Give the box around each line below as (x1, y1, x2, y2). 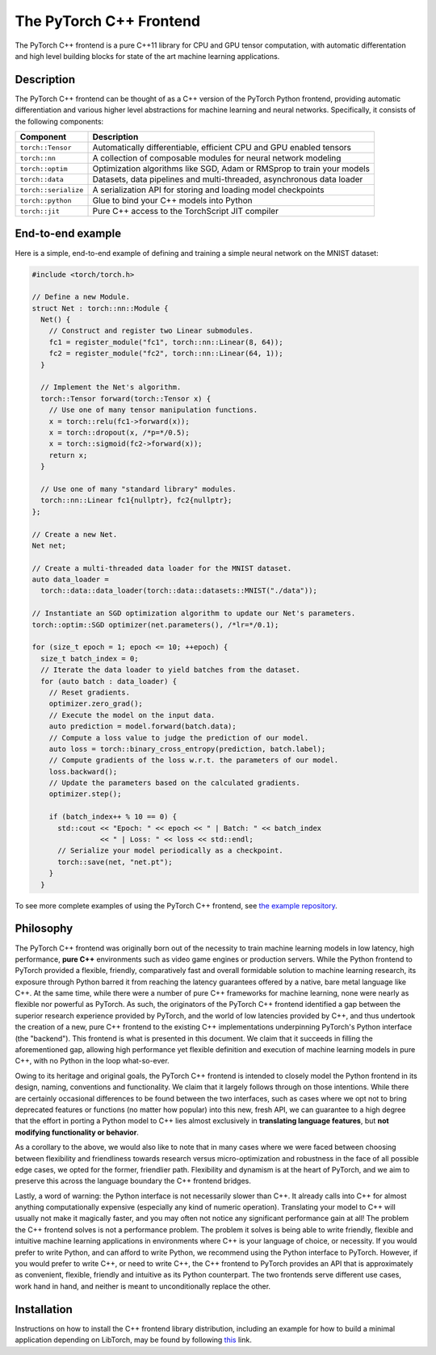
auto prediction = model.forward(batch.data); (48, 722, 237, 731)
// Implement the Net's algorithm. (40, 383, 182, 392)
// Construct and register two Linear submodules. (48, 326, 254, 335)
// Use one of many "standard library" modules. (40, 485, 237, 493)
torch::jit (19, 207, 61, 216)
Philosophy (15, 921, 73, 936)
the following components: (15, 116, 104, 126)
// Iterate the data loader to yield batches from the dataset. (40, 665, 300, 674)
